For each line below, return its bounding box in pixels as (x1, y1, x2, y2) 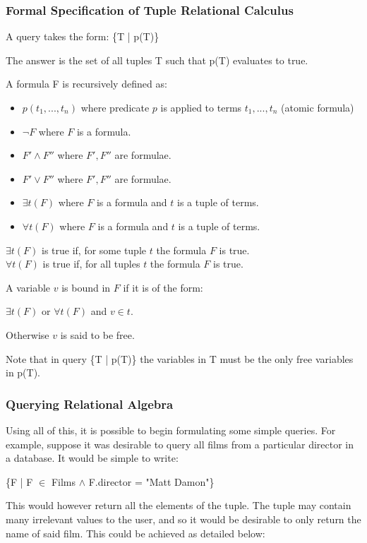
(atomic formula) (281, 100, 354, 114)
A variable (6, 280, 51, 294)
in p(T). (6, 365, 41, 380)
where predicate (80, 100, 150, 114)
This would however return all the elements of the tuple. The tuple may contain (6, 498, 351, 513)
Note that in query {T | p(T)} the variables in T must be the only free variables (6, 351, 354, 366)
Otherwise (6, 327, 49, 342)
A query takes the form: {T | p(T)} (6, 29, 160, 44)
